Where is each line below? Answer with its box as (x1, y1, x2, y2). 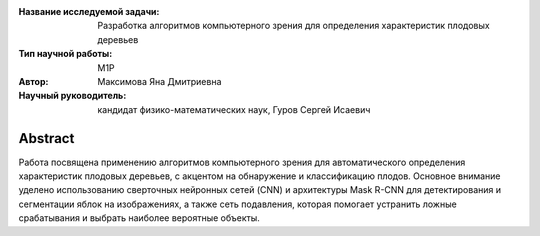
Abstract (18, 130, 75, 147)
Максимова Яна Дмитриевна (97, 75, 222, 87)
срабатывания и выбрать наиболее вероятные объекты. (18, 212, 260, 224)
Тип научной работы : (18, 48, 113, 60)
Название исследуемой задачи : (18, 6, 160, 17)
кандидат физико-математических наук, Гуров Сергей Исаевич (97, 103, 371, 115)
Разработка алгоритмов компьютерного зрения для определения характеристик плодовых (97, 20, 490, 32)
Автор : (18, 75, 49, 87)
